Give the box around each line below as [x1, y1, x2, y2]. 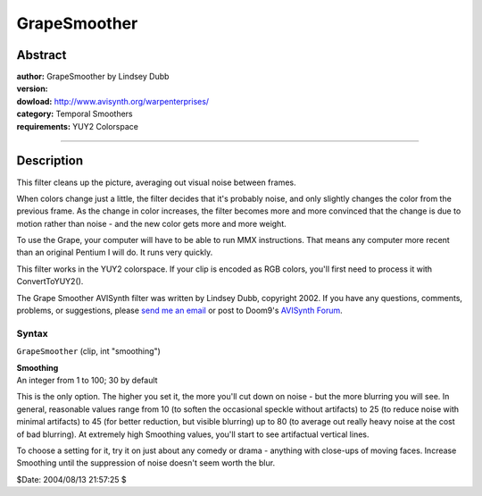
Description [16, 153, 84, 169]
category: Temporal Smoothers [16, 108, 133, 120]
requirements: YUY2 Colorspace [16, 121, 138, 131]
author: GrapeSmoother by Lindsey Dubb [16, 71, 170, 82]
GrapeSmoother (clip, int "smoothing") [16, 346, 161, 357]
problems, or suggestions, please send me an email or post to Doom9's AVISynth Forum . [16, 305, 343, 316]
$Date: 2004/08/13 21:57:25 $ [16, 474, 127, 484]
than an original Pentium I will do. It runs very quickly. [16, 247, 213, 258]
